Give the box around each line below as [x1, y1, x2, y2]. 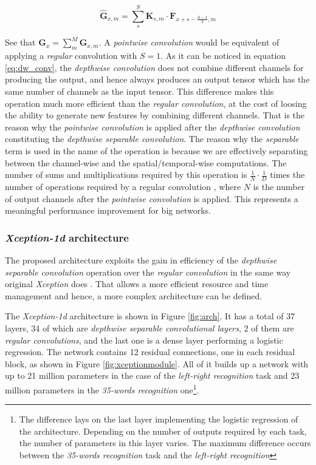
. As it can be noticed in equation [160, 49, 286, 62]
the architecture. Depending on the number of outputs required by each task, [19, 424, 307, 437]
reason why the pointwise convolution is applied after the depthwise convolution [5, 120, 300, 133]
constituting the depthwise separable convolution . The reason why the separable [5, 132, 299, 145]
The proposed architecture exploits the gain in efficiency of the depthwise [5, 253, 277, 266]
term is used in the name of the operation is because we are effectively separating [5, 144, 308, 157]
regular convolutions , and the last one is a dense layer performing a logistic [5, 333, 283, 346]
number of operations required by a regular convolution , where [5, 180, 241, 192]
